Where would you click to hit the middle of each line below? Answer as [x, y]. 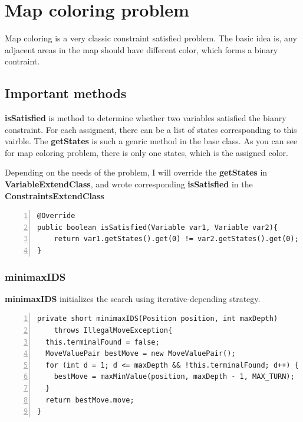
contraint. [22, 61]
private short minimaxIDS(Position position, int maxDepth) [158, 319]
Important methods [66, 93]
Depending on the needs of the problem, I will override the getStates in [136, 172]
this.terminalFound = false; [103, 342]
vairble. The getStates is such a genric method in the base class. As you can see [151, 141]
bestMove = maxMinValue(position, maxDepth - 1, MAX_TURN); [174, 377]
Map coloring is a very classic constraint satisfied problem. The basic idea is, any [151, 38]
